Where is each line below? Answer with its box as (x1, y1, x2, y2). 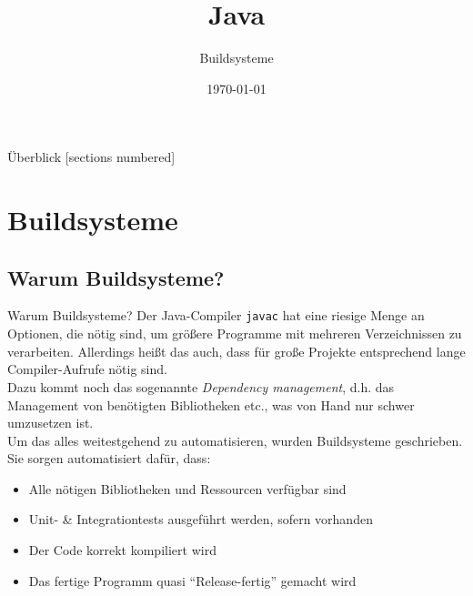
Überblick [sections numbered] (7, 147, 176, 167)
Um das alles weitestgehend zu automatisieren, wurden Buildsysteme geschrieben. (7, 430, 463, 450)
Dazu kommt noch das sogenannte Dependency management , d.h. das (7, 377, 395, 396)
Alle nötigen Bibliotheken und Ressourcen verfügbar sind (28, 479, 347, 498)
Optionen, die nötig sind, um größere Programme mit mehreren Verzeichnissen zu (7, 324, 462, 343)
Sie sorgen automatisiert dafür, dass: (7, 449, 211, 468)
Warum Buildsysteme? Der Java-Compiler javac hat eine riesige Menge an (7, 306, 425, 325)
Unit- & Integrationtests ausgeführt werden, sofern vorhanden (28, 510, 373, 529)
